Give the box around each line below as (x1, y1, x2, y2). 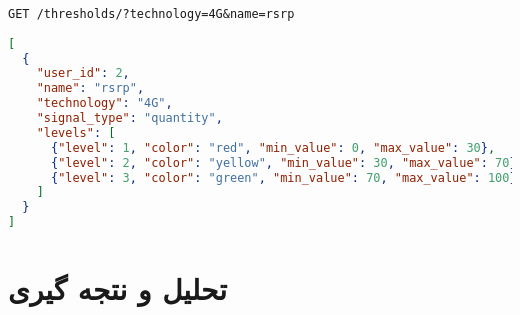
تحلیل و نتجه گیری (8, 268, 227, 309)
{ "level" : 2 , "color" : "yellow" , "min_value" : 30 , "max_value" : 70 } (50, 155, 517, 170)
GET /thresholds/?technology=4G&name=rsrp (8, 7, 295, 21)
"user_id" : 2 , (36, 66, 130, 81)
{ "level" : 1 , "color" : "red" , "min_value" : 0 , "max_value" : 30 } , (50, 140, 496, 155)
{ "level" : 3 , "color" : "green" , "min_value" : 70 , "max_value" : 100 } (50, 170, 517, 185)
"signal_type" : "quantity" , (36, 111, 223, 126)
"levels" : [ (36, 125, 116, 140)
